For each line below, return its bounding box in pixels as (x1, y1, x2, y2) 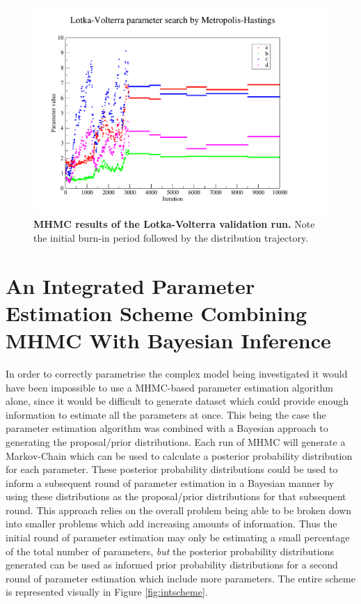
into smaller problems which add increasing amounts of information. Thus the (6, 516, 337, 531)
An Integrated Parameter (6, 271, 255, 300)
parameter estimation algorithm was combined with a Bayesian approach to (6, 421, 328, 435)
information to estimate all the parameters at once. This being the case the (6, 407, 326, 421)
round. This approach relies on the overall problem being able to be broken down (6, 502, 352, 517)
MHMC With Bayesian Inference (6, 326, 331, 354)
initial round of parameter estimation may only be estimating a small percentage (6, 530, 350, 545)
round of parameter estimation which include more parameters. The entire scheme (6, 571, 355, 585)
